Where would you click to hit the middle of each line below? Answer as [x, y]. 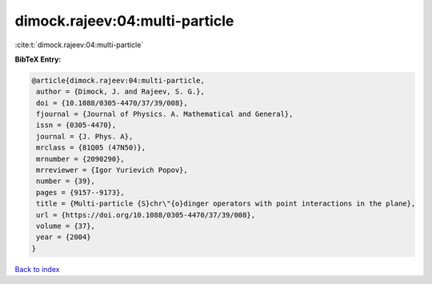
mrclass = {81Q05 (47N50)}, [91, 148]
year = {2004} [64, 237]
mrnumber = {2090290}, [81, 159]
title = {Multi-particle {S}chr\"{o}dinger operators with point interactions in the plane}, [226, 204]
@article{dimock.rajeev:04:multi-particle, [118, 80]
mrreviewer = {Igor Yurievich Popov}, [112, 170]
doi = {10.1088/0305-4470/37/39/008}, [112, 103]
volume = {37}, [66, 226]
